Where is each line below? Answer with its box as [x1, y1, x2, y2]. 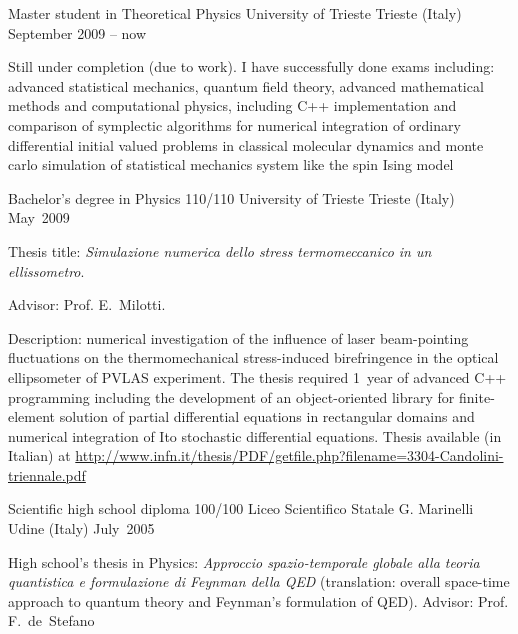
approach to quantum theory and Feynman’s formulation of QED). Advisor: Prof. [8, 590, 509, 611]
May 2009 [8, 207, 70, 228]
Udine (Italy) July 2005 [8, 518, 155, 539]
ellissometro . [8, 260, 85, 281]
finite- [459, 386, 495, 407]
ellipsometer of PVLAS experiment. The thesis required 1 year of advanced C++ [8, 366, 507, 387]
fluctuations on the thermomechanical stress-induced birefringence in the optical [8, 347, 499, 368]
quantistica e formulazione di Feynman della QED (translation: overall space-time [8, 571, 510, 592]
